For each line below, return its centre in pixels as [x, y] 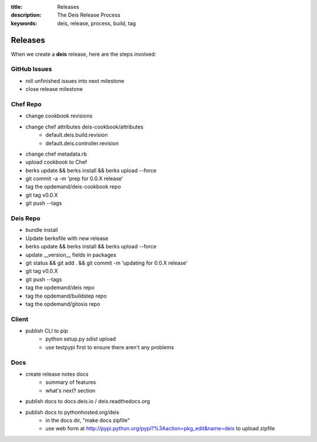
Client [20, 319]
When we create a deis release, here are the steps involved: [84, 54]
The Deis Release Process [89, 15]
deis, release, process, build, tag [97, 23]
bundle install [42, 230]
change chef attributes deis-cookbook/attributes [85, 127]
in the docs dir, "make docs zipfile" [88, 420]
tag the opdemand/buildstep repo [66, 296]
